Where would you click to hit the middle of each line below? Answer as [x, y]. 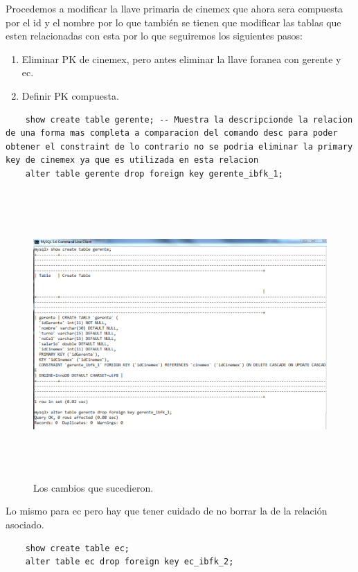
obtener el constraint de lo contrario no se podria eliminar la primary [179, 146]
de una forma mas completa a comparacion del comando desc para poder [172, 133]
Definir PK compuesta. [70, 95]
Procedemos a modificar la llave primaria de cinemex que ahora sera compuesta [174, 8]
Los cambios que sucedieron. [93, 487]
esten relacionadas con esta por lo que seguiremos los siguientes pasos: [154, 36]
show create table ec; [77, 548]
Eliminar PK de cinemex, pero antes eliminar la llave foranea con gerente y [181, 59]
